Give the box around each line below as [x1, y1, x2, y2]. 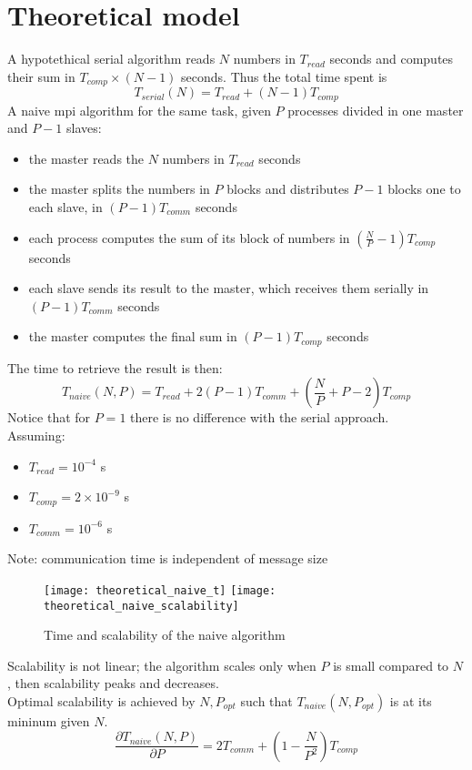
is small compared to [333, 655, 449, 674]
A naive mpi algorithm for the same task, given [7, 100, 271, 119]
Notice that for [7, 408, 91, 427]
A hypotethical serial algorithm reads [7, 49, 216, 68]
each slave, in [28, 198, 103, 216]
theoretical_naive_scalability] [44, 599, 239, 613]
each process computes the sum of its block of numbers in [28, 228, 350, 247]
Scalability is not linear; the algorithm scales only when [7, 655, 316, 674]
